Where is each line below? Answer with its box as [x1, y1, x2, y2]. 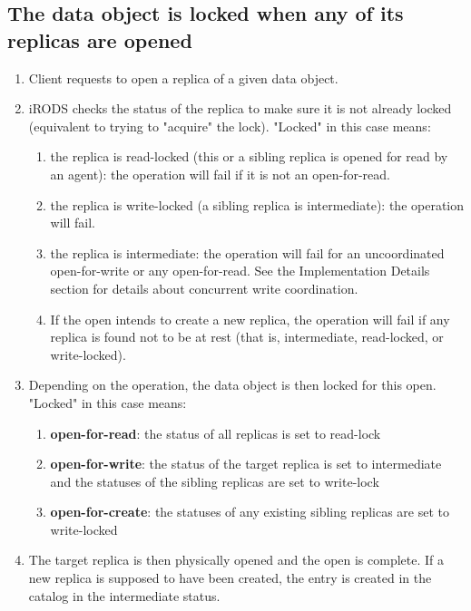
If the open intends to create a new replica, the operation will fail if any [50, 309, 450, 328]
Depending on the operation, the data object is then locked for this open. [28, 375, 437, 394]
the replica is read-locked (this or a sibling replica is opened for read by [50, 147, 448, 166]
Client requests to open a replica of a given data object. [28, 68, 339, 87]
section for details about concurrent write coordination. [50, 278, 358, 297]
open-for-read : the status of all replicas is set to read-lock [50, 423, 381, 442]
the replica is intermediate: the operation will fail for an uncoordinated [50, 243, 445, 262]
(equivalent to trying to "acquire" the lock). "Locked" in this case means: [28, 116, 431, 135]
